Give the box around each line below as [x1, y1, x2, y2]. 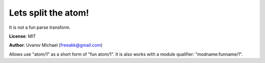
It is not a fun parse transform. [9, 24, 71, 30]
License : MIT [9, 33, 36, 39]
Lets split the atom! [9, 7, 89, 18]
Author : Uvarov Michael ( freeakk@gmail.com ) [9, 42, 103, 48]
